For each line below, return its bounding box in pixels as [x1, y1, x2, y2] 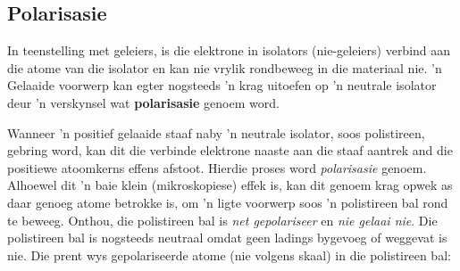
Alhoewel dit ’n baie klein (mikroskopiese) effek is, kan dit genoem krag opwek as [7, 176, 453, 194]
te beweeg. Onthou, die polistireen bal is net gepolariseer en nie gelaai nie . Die [7, 210, 438, 229]
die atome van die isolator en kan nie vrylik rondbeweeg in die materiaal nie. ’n [7, 58, 442, 77]
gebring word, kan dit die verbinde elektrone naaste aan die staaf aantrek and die [7, 141, 453, 160]
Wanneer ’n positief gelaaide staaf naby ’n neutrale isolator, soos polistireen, [7, 123, 425, 142]
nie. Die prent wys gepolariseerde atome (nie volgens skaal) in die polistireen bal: [7, 245, 451, 264]
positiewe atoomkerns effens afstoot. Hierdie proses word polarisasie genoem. [7, 158, 427, 177]
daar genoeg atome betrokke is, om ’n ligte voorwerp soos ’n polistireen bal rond [7, 193, 448, 211]
